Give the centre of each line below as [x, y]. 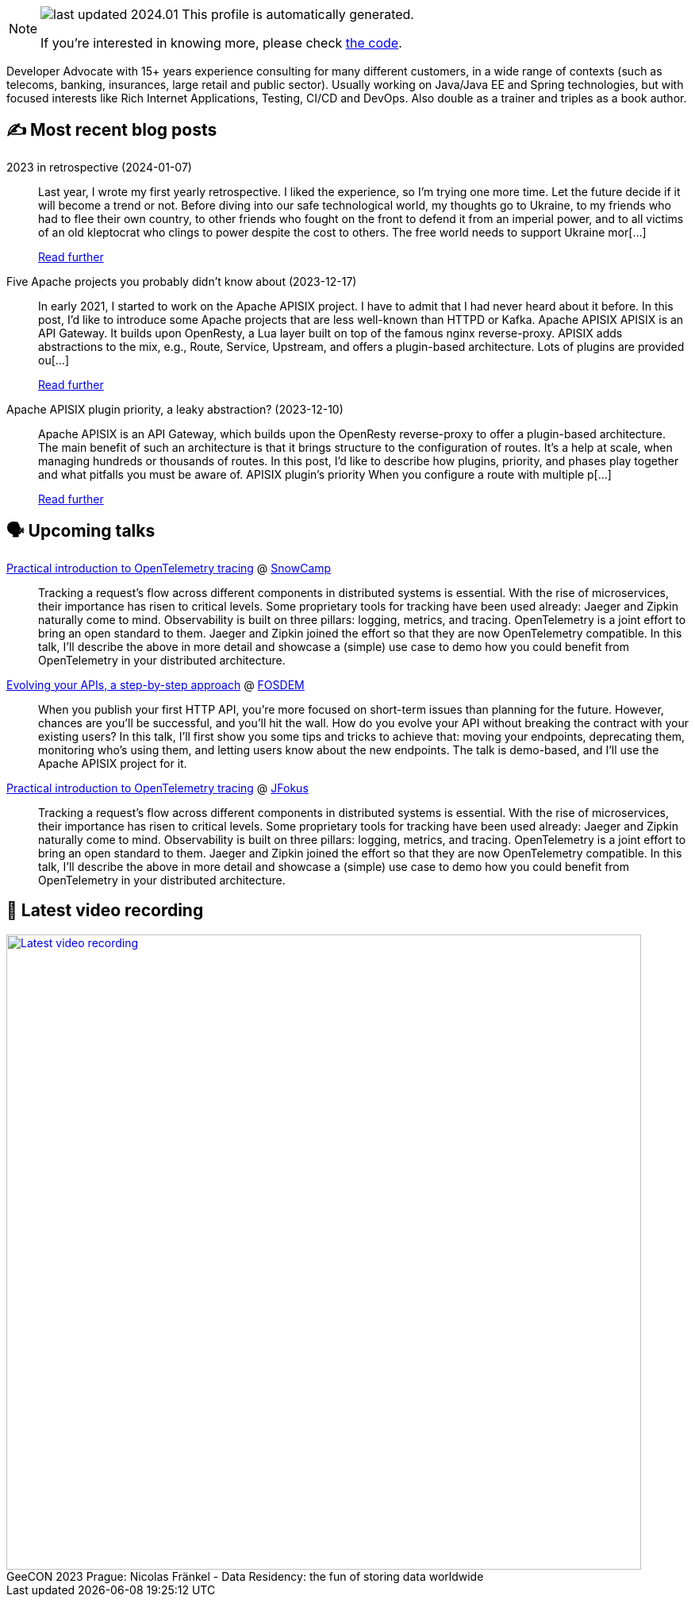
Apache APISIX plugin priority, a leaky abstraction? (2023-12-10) [175, 409]
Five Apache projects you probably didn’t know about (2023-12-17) [182, 281]
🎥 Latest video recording [105, 911]
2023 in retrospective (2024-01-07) [99, 167]
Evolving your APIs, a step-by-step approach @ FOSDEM [156, 684]
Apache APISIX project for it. [113, 763]
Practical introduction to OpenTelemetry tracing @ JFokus [157, 788]
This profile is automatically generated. [298, 14]
